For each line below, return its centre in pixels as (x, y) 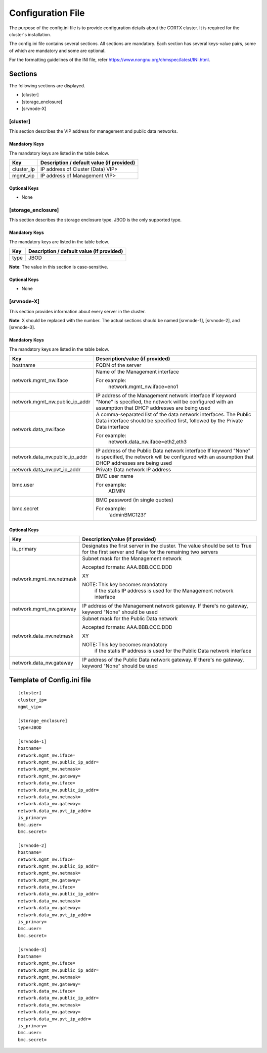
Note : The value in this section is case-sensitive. (59, 267)
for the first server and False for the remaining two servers (150, 552)
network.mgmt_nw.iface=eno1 (143, 387)
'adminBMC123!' (127, 515)
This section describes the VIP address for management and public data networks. (93, 131)
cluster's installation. (30, 34)
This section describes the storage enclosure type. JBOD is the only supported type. (95, 220)
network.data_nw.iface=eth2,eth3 (147, 442)
